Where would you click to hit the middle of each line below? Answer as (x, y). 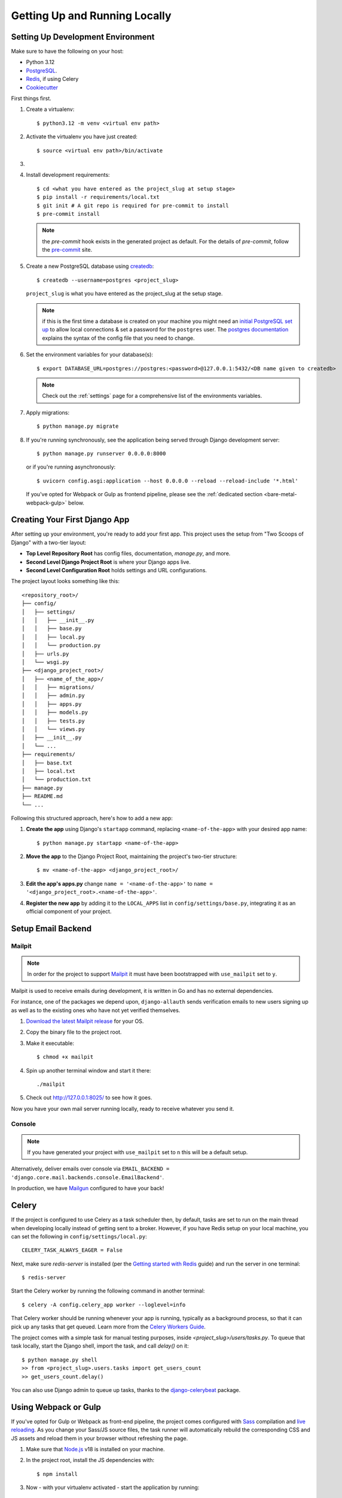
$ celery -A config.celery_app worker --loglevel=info (104, 1304)
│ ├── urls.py (45, 654)
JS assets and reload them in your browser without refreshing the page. (100, 1438)
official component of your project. (69, 911)
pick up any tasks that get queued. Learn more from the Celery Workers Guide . (109, 1327)
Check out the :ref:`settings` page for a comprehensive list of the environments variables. (152, 396)
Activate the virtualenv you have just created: (82, 137)
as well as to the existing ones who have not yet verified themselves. (96, 1010)
